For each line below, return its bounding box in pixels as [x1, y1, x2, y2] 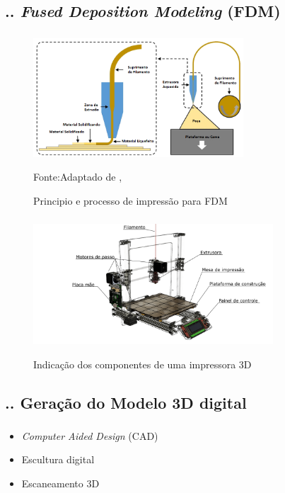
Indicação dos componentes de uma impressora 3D [33, 356, 252, 371]
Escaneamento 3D [21, 476, 100, 491]
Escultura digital [21, 452, 95, 467]
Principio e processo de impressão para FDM [33, 193, 228, 208]
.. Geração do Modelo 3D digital [5, 391, 247, 413]
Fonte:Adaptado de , [33, 169, 122, 184]
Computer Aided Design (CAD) [21, 428, 158, 443]
